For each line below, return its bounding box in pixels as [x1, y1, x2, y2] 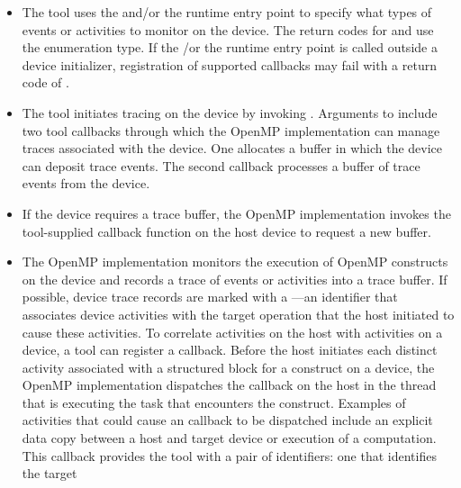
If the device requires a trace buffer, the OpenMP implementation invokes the [22, 203, 451, 222]
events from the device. [22, 174, 150, 193]
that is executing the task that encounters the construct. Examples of [22, 393, 406, 411]
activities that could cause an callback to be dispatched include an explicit [22, 411, 433, 429]
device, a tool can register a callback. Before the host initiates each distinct [22, 340, 438, 359]
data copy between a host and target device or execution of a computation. [22, 429, 437, 447]
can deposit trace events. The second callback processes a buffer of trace [22, 156, 420, 175]
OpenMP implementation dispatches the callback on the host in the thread [22, 375, 437, 394]
